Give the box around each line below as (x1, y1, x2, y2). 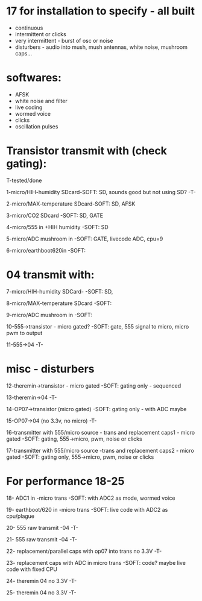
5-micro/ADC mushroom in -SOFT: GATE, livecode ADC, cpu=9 (6, 235, 163, 242)
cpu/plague (6, 512, 35, 520)
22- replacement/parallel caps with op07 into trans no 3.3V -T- (6, 547, 162, 555)
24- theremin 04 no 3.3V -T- (6, 577, 77, 584)
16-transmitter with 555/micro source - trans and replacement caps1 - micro (6, 429, 195, 436)
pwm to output (6, 329, 43, 336)
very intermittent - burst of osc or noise (14, 37, 113, 44)
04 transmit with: (6, 268, 95, 282)
